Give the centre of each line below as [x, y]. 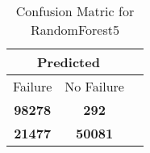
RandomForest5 [75, 30]
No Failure [94, 86]
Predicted [69, 62]
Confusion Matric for [75, 11]
